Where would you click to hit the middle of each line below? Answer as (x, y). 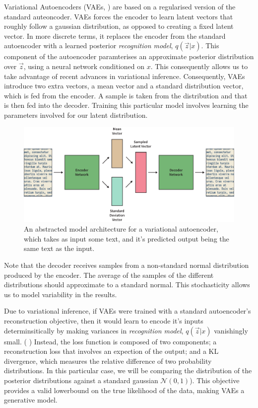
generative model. (31, 400)
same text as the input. (59, 248)
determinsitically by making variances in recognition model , (94, 330)
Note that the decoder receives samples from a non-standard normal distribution (127, 265)
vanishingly (231, 330)
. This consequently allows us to (199, 66)
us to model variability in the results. (61, 294)
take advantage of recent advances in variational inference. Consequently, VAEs (125, 76)
